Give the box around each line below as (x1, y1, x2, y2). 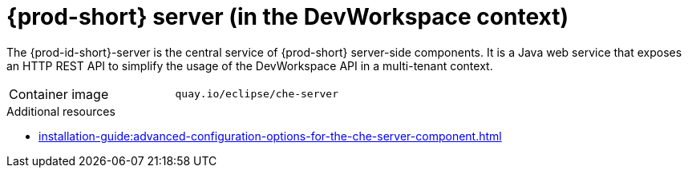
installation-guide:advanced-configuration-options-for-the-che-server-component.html (38, 129, 502, 143)
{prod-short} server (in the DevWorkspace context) (6, 3, 569, 30)
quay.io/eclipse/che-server (175, 88, 338, 101)
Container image (9, 85, 109, 102)
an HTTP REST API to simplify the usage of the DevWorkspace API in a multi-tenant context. (6, 58, 493, 73)
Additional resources (6, 104, 115, 118)
